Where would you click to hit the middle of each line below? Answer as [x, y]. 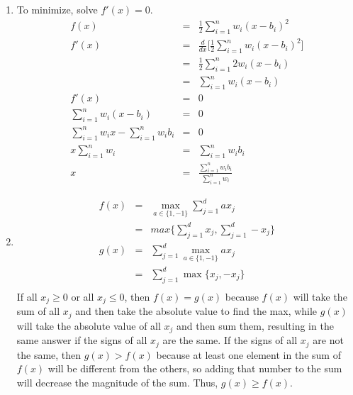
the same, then [49, 354]
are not [328, 340]
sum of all [38, 311]
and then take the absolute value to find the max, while [196, 311]
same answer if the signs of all [82, 340]
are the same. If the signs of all [230, 340]
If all [27, 296]
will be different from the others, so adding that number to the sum [195, 368]
